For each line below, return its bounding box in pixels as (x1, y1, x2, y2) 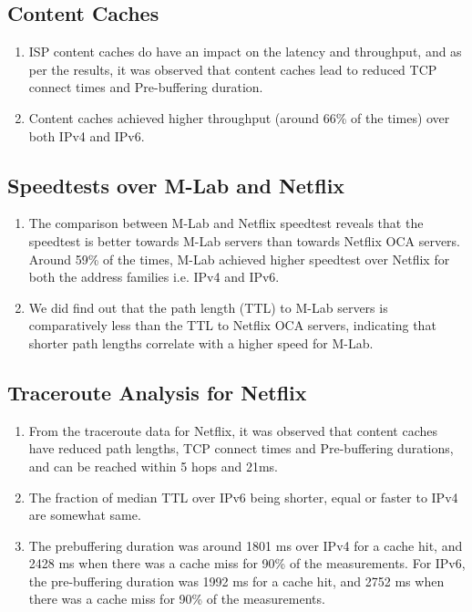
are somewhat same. (28, 505, 141, 524)
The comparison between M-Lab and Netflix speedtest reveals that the (28, 213, 424, 233)
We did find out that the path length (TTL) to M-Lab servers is (28, 297, 388, 316)
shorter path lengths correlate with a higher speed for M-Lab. (28, 333, 374, 352)
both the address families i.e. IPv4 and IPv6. (28, 267, 280, 286)
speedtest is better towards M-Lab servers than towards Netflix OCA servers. (28, 231, 461, 250)
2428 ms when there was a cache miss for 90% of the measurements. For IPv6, (28, 554, 466, 573)
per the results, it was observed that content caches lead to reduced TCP (28, 59, 437, 78)
